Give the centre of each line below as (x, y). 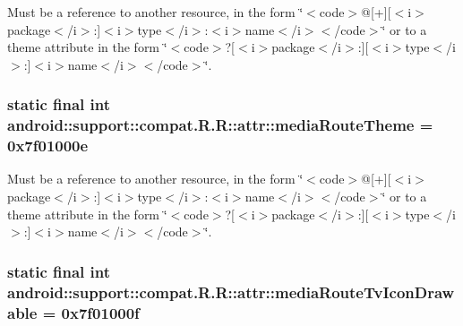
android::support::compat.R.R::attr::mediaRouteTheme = (220, 125)
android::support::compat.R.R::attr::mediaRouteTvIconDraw (231, 292)
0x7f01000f (100, 312)
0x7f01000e (48, 146)
